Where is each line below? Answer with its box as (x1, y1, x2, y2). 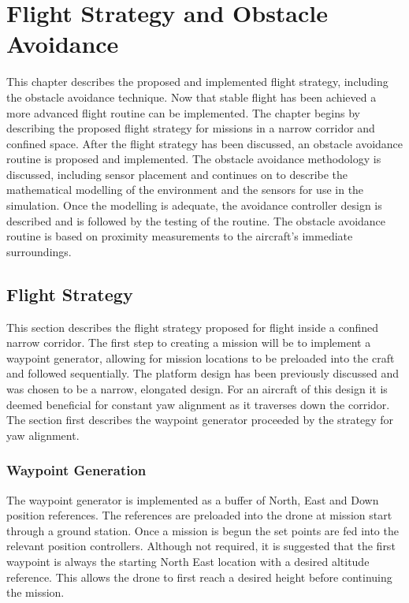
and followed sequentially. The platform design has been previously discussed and (6, 365, 400, 382)
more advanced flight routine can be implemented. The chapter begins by (6, 104, 360, 121)
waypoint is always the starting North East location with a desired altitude (6, 553, 370, 569)
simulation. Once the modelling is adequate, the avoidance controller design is (6, 197, 382, 214)
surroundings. (6, 243, 72, 259)
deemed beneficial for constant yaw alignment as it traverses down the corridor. (6, 396, 390, 412)
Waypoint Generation (6, 460, 147, 480)
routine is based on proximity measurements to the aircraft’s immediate (6, 228, 353, 244)
